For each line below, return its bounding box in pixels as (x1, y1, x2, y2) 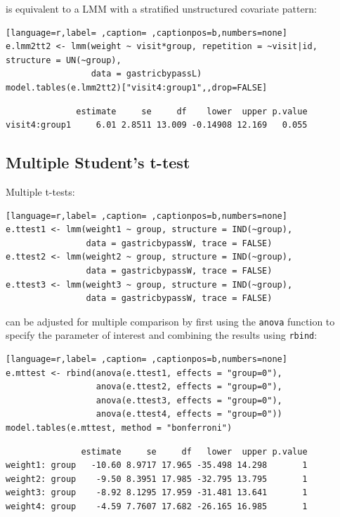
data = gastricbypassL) (91, 69, 202, 79)
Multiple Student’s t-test (6, 152, 190, 173)
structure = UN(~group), (6, 55, 122, 65)
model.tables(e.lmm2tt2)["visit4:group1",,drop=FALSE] (6, 82, 268, 93)
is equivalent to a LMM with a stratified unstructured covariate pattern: (6, 1, 317, 15)
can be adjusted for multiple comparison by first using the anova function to (6, 314, 335, 328)
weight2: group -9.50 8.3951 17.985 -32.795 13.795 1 (6, 474, 308, 484)
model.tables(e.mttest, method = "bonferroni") (6, 422, 233, 433)
